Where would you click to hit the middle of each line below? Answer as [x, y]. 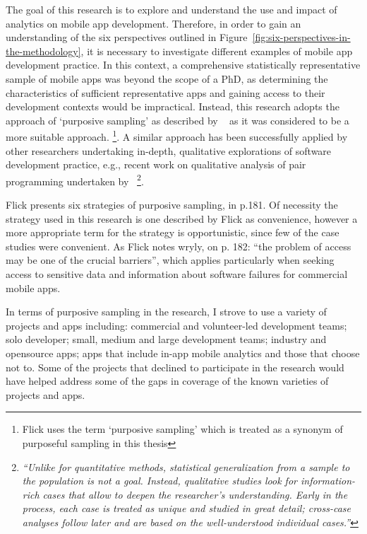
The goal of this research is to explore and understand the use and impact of [172, 9]
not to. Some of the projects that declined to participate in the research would [175, 367]
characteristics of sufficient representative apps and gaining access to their [166, 92]
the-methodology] [43, 51]
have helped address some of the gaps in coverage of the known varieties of [167, 381]
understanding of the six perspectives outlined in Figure [127, 37]
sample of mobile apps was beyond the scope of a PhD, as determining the [167, 78]
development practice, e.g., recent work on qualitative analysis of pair [156, 164]
